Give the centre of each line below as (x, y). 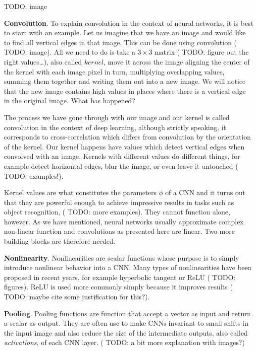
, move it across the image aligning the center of (177, 61)
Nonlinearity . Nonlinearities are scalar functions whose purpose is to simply (122, 257)
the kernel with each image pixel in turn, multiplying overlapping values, (114, 71)
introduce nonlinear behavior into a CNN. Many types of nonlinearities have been (128, 267)
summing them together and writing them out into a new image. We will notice (125, 81)
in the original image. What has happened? (70, 101)
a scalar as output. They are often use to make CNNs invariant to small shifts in (126, 323)
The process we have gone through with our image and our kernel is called (117, 117)
